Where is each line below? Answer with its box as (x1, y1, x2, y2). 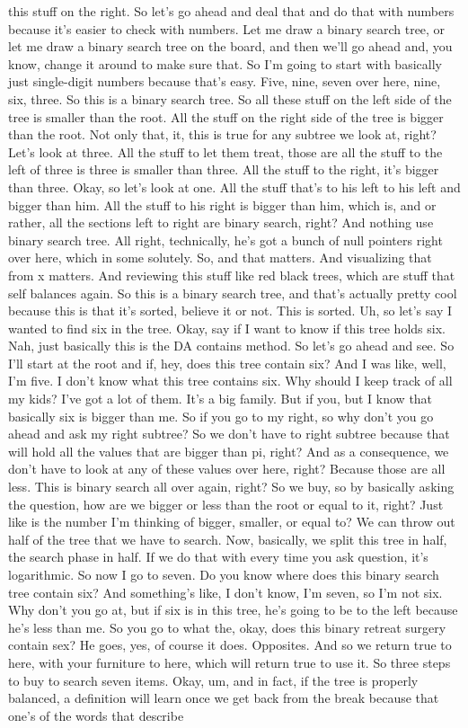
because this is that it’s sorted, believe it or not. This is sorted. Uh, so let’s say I (8, 301, 453, 320)
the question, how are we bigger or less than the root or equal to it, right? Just (8, 494, 444, 513)
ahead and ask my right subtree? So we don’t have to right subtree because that (8, 424, 450, 443)
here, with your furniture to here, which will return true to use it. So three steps (8, 653, 451, 671)
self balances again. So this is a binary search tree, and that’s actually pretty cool (8, 283, 457, 302)
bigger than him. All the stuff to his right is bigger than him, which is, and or (8, 195, 437, 214)
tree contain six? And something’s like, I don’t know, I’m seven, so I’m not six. (8, 582, 443, 601)
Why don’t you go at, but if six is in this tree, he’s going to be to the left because (8, 600, 458, 619)
